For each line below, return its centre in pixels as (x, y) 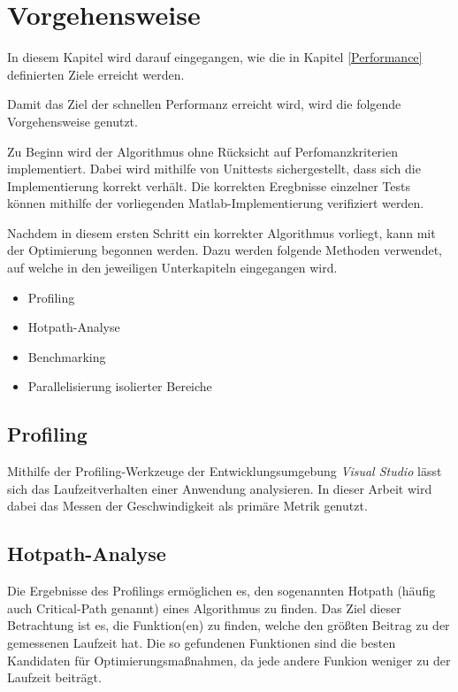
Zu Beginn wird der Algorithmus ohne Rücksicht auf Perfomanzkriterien (202, 151)
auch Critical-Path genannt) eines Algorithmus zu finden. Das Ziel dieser (204, 607)
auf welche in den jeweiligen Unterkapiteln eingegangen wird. (172, 268)
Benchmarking (67, 356)
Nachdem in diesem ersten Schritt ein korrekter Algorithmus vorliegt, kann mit (221, 232)
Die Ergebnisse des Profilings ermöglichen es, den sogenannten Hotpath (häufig (221, 591)
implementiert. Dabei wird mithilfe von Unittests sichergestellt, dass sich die (214, 169)
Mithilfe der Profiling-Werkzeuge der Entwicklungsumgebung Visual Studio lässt (225, 471)
